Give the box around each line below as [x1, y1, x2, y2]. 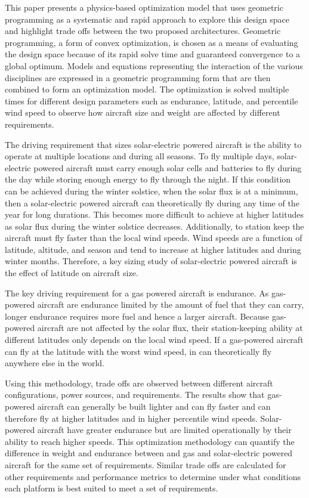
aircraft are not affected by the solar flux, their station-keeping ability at [37, 321, 303, 334]
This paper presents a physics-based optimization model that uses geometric [5, 1, 283, 13]
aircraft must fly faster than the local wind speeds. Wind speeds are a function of [5, 231, 302, 244]
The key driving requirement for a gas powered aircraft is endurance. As [5, 286, 269, 299]
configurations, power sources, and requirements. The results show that [5, 388, 265, 401]
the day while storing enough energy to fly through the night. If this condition [5, 173, 291, 185]
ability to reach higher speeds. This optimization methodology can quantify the [5, 435, 295, 447]
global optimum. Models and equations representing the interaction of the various [5, 59, 303, 72]
